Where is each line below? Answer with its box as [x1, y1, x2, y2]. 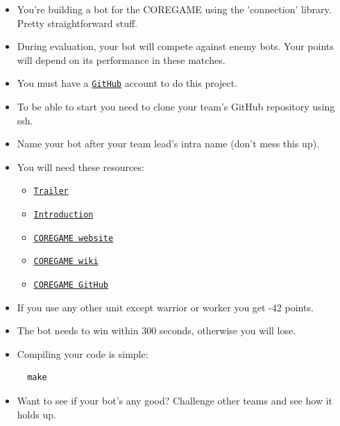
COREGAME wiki [33, 256, 99, 267]
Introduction [33, 210, 94, 220]
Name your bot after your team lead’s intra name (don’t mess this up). [17, 136, 320, 151]
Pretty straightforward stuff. [17, 15, 137, 30]
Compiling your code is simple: [17, 346, 148, 361]
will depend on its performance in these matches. [17, 52, 226, 67]
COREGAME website [33, 233, 114, 243]
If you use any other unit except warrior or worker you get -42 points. [17, 300, 314, 314]
